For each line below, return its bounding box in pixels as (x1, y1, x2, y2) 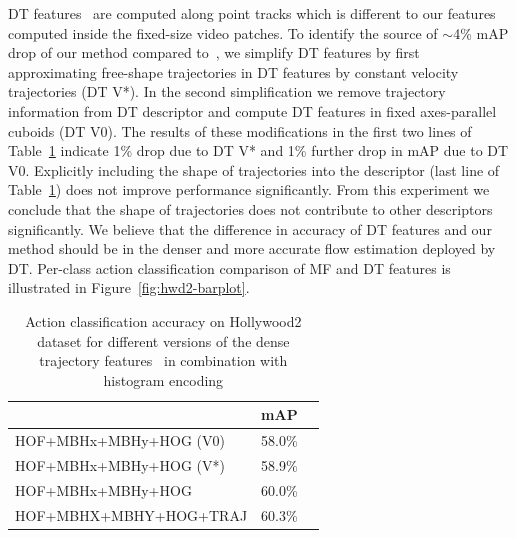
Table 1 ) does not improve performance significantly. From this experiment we (8, 179, 490, 200)
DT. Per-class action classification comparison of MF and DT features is (8, 257, 451, 278)
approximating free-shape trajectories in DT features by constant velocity (8, 61, 459, 82)
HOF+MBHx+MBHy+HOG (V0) (15, 430, 225, 451)
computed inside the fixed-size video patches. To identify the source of (8, 22, 438, 43)
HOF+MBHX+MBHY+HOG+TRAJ (15, 504, 248, 525)
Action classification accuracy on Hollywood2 (25, 310, 302, 331)
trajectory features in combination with (39, 350, 288, 371)
